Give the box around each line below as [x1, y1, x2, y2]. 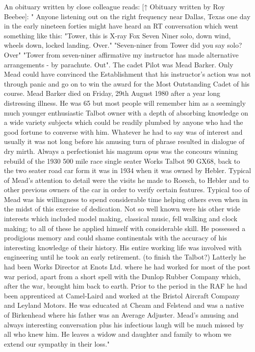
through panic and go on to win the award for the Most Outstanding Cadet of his [4, 78, 250, 88]
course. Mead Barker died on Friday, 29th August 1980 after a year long [4, 88, 221, 98]
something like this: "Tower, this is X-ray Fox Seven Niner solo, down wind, [4, 30, 231, 40]
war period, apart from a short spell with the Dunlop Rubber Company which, [4, 271, 241, 281]
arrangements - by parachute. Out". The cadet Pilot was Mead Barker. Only [4, 59, 233, 69]
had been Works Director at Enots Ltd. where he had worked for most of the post [4, 262, 251, 272]
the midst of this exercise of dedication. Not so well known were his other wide [4, 204, 240, 214]
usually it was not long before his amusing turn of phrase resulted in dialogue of [4, 136, 245, 147]
